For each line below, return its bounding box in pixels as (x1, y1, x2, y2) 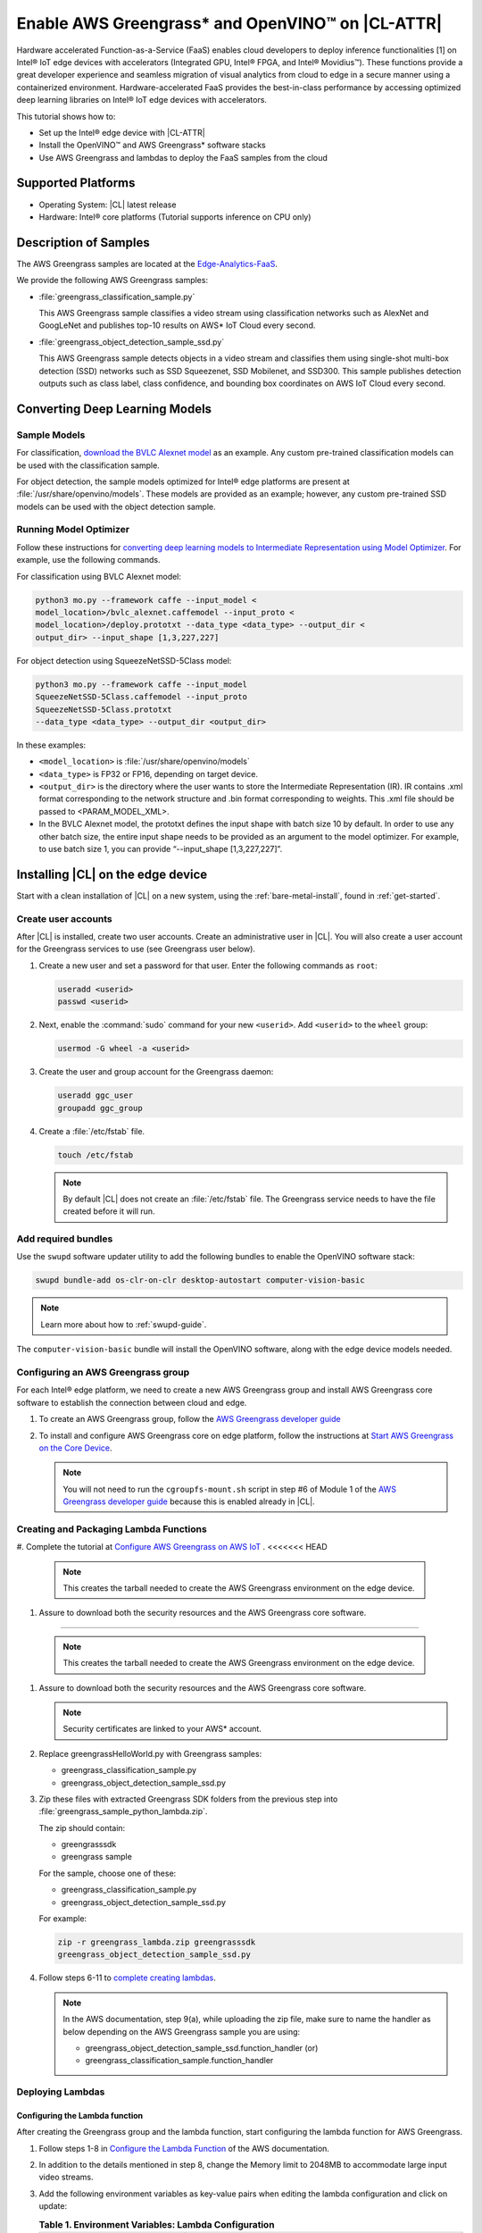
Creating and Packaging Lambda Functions (16, 1523, 207, 1535)
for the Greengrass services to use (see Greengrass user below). (16, 943, 256, 955)
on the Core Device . (38, 1443, 112, 1453)
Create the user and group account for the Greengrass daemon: (38, 1066, 274, 1077)
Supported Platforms (16, 175, 136, 191)
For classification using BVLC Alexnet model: (16, 571, 182, 581)
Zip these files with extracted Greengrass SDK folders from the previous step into (38, 1794, 338, 1804)
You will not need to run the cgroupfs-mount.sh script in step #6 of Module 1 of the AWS (62, 1484, 397, 1494)
